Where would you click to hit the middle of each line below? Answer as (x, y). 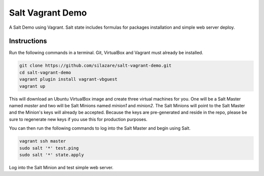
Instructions (28, 41)
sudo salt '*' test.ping (49, 148)
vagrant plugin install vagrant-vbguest (68, 79)
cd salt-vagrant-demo (45, 72)
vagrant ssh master (43, 141)
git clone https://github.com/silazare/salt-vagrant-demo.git (95, 66)
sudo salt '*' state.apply (52, 155)
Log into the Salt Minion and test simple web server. (61, 167)
